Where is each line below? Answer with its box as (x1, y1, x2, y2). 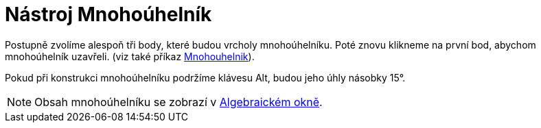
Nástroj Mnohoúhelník (5, 3, 212, 26)
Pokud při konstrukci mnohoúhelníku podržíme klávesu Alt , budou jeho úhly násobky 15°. (5, 71, 406, 84)
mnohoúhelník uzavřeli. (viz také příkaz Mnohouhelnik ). (5, 50, 255, 62)
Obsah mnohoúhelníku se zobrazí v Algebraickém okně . (34, 94, 323, 109)
